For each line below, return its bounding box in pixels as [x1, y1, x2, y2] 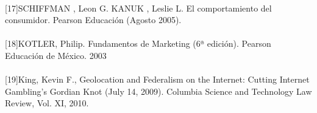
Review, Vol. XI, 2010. [5, 97, 89, 109]
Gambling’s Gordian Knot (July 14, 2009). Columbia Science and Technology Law [5, 84, 312, 97]
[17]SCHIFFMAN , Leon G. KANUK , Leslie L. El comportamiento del [5, 1, 272, 14]
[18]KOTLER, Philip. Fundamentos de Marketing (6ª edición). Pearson [5, 37, 271, 50]
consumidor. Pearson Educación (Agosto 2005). [5, 13, 182, 26]
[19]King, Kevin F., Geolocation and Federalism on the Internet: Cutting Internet [5, 73, 310, 86]
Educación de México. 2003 [5, 49, 107, 61]
